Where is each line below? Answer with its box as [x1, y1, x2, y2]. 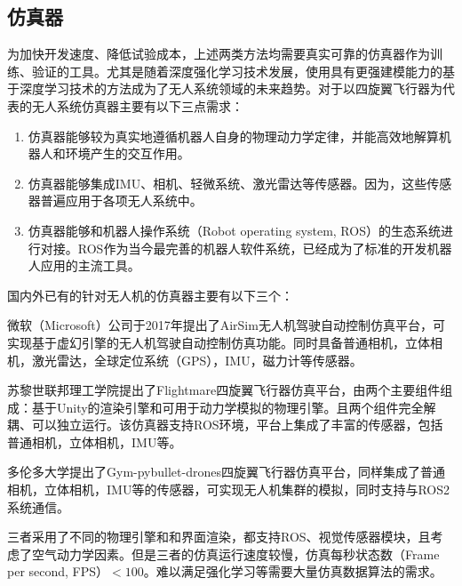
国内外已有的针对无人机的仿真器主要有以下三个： [7, 285, 293, 304]
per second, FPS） [7, 562, 109, 581]
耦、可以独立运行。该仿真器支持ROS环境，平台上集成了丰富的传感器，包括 [7, 415, 443, 434]
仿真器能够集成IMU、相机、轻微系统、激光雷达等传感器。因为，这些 [28, 173, 427, 192]
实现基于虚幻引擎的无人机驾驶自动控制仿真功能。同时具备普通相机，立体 [7, 333, 430, 351]
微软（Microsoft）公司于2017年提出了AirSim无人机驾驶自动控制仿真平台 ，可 [7, 316, 445, 334]
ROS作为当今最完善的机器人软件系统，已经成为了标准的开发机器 [77, 238, 452, 257]
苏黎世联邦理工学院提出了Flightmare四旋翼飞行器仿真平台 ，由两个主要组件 [7, 381, 441, 399]
